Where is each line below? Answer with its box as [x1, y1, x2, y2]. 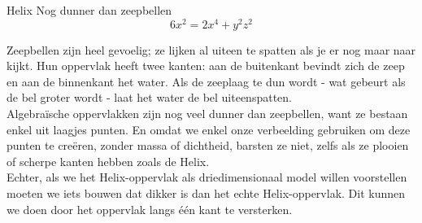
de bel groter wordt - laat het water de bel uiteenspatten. [7, 89, 292, 106]
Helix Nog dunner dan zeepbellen [7, 2, 172, 18]
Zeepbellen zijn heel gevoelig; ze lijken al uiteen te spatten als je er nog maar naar [7, 41, 416, 58]
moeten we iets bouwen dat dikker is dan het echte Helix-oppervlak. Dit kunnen [7, 185, 406, 202]
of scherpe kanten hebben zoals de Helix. [7, 152, 210, 169]
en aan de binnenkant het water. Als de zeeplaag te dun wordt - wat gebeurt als [7, 72, 406, 90]
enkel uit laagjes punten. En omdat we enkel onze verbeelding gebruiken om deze [7, 120, 411, 138]
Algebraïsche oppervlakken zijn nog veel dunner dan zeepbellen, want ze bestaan [7, 105, 408, 122]
